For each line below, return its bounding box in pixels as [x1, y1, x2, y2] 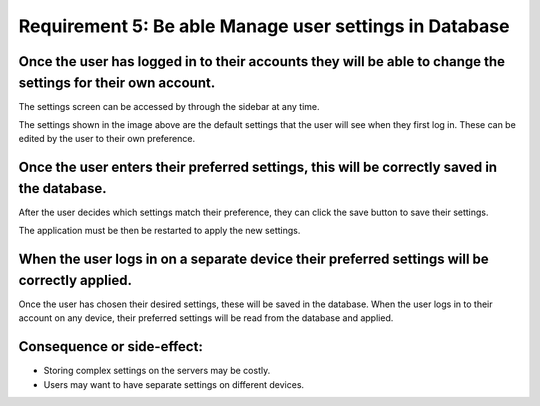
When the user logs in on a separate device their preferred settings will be [18, 251, 489, 268]
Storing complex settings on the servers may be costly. [43, 365, 271, 377]
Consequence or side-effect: [18, 338, 204, 355]
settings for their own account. [18, 74, 216, 91]
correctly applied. [18, 271, 132, 289]
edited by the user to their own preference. [18, 133, 195, 145]
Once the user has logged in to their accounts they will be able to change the [18, 53, 505, 70]
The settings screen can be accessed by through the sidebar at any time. [18, 100, 320, 112]
